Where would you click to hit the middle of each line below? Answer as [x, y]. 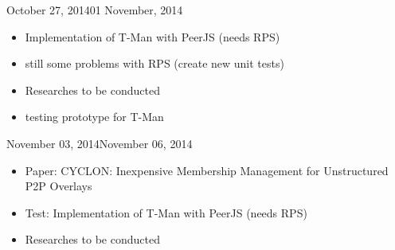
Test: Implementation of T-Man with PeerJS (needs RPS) [166, 212]
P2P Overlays [59, 186]
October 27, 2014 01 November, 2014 [95, 10]
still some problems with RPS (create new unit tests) [154, 63]
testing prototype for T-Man [94, 117]
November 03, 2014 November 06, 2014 [100, 143]
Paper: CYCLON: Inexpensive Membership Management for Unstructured [207, 170]
